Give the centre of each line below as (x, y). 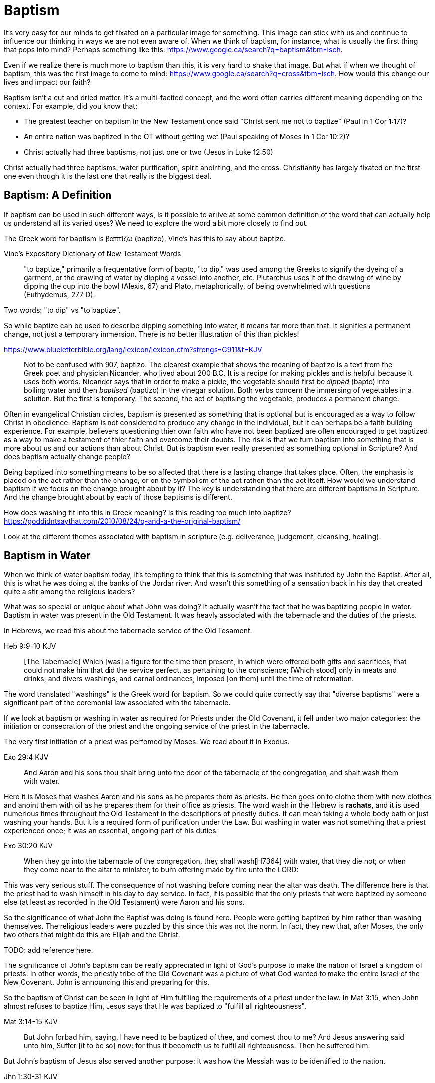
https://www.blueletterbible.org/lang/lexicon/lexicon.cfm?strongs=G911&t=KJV (133, 349)
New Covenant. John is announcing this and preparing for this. (107, 982)
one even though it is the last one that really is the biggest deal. (108, 176)
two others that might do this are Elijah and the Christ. (92, 935)
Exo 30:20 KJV (28, 846)
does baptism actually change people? (67, 456)
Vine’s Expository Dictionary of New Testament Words (93, 253)
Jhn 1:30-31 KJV (31, 1077)
